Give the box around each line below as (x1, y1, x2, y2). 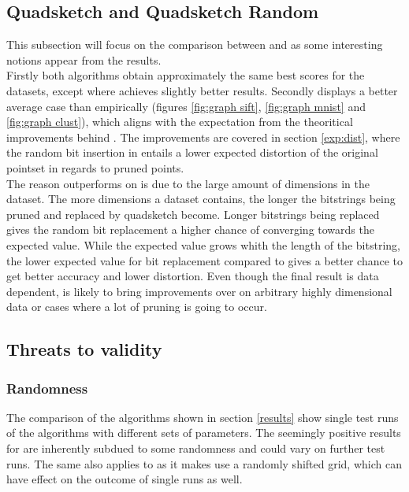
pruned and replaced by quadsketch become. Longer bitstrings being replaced (6, 205, 380, 222)
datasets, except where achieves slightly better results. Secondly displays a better (6, 82, 398, 98)
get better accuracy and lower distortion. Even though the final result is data (6, 268, 379, 284)
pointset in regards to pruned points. (6, 159, 184, 176)
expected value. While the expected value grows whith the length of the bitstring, (6, 236, 400, 253)
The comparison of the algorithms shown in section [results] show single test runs (6, 409, 399, 425)
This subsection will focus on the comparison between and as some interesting (6, 36, 383, 53)
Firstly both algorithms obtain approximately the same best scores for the (6, 67, 365, 83)
